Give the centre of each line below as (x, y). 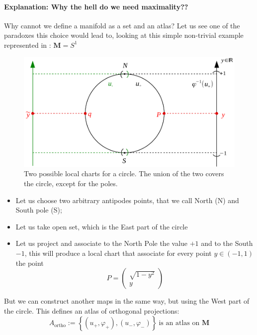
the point (30, 263)
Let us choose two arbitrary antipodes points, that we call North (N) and (127, 200)
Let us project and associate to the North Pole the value (102, 243)
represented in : (28, 45)
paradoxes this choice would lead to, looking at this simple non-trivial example (124, 35)
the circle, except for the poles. (71, 183)
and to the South (227, 243)
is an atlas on (179, 323)
